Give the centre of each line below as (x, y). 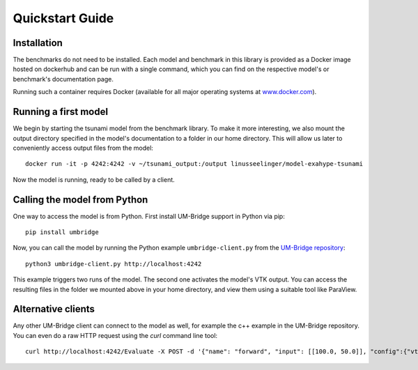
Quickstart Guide (63, 18)
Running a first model (60, 112)
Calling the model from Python (80, 200)
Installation (38, 43)
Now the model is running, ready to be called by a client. (94, 179)
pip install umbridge (62, 232)
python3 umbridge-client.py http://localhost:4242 (114, 264)
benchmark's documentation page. (63, 79)
